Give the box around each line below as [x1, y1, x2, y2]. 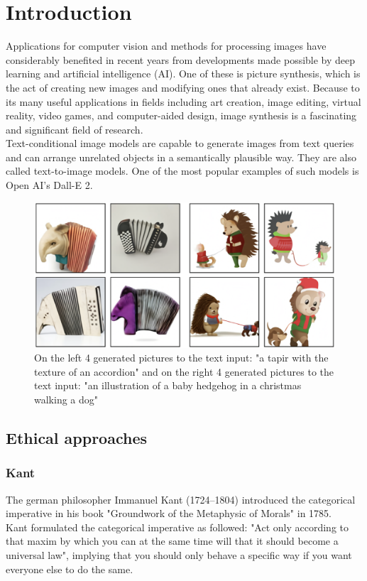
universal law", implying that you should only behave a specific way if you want [6, 547, 352, 562]
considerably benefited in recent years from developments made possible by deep [6, 52, 356, 67]
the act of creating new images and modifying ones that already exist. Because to [6, 80, 360, 94]
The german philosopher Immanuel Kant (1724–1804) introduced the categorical [6, 492, 356, 506]
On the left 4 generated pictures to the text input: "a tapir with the [34, 350, 329, 365]
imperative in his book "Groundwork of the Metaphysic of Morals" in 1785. [6, 506, 332, 521]
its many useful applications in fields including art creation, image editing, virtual [6, 94, 361, 109]
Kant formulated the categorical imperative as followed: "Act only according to [6, 519, 349, 534]
